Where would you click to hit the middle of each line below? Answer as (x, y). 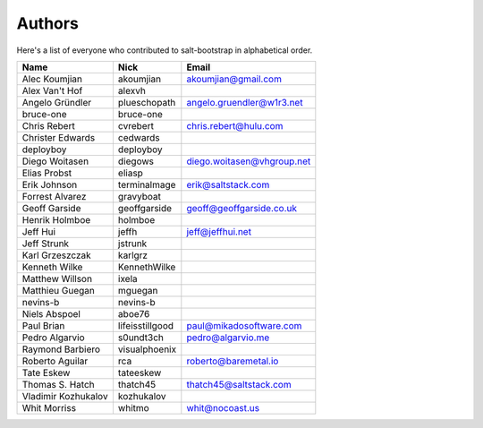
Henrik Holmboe (56, 219)
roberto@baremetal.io (233, 361)
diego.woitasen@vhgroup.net (249, 161)
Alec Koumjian (52, 79)
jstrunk (132, 244)
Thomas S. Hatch (58, 384)
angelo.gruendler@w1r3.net (245, 102)
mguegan (138, 290)
